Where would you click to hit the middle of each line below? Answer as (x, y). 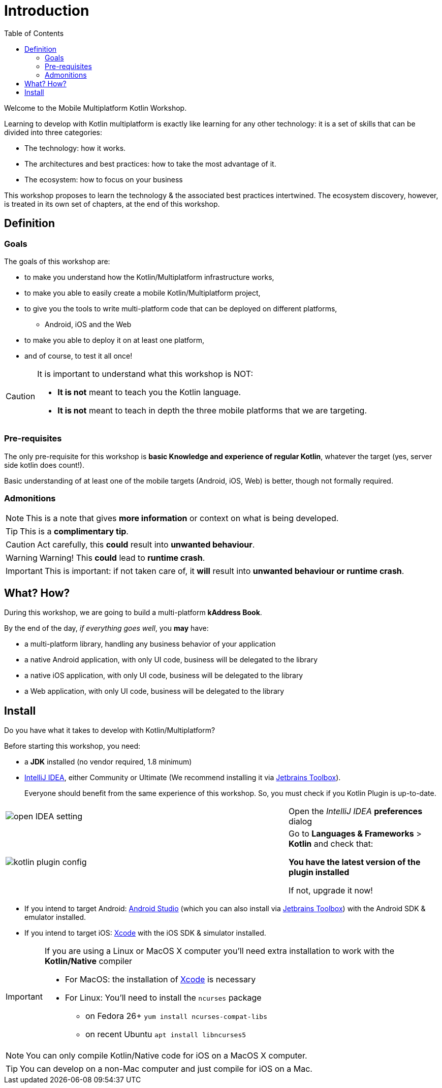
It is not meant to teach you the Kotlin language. (149, 392)
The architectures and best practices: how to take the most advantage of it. (150, 164)
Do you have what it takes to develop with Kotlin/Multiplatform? (110, 730)
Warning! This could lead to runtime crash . (122, 558)
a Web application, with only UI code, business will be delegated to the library (154, 691)
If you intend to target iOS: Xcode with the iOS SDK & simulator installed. (145, 933)
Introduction (47, 11)
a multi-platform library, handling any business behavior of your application (150, 644)
